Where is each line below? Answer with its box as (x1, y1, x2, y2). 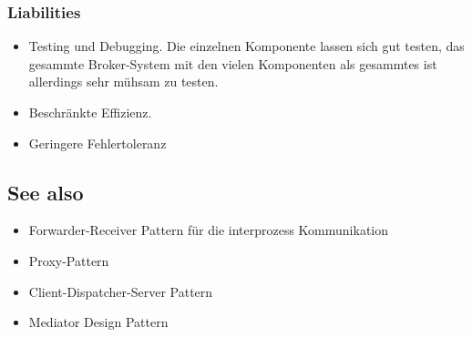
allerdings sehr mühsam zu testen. (28, 72, 219, 91)
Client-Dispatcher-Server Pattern (28, 281, 213, 301)
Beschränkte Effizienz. (28, 103, 152, 121)
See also (7, 178, 84, 206)
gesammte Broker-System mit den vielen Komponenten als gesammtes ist (28, 54, 437, 73)
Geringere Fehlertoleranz (28, 133, 167, 152)
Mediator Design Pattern (28, 312, 169, 332)
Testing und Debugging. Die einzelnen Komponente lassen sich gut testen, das (28, 36, 465, 56)
